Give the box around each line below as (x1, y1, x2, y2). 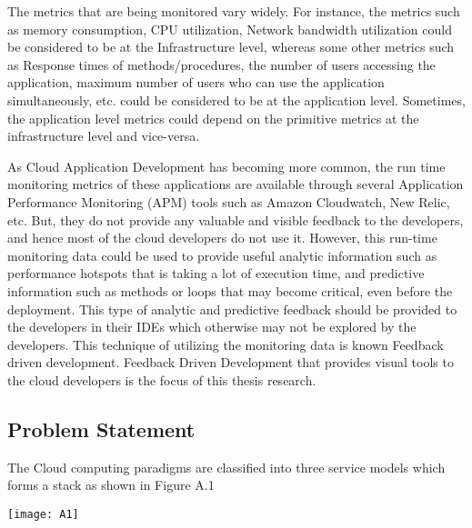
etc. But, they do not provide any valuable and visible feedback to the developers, (7, 210, 464, 229)
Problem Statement (7, 414, 196, 443)
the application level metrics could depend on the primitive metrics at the (7, 108, 419, 127)
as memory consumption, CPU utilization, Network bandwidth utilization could (7, 19, 452, 38)
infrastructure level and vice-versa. (7, 126, 200, 145)
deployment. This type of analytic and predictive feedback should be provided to (7, 299, 457, 318)
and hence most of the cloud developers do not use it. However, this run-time (7, 228, 437, 247)
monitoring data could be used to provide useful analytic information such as (7, 245, 437, 264)
